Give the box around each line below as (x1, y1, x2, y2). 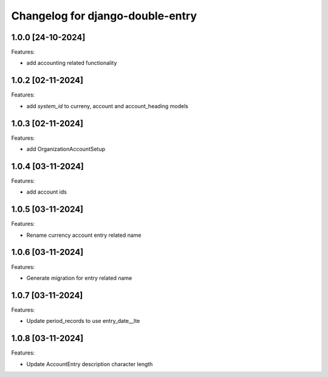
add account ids (26, 188, 67, 195)
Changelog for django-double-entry (11, 9, 197, 22)
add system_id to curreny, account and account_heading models (26, 102, 188, 109)
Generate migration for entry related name (26, 274, 132, 282)
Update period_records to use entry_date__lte (26, 318, 140, 325)
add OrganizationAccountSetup (26, 146, 106, 153)
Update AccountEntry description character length (26, 360, 153, 367)
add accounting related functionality (26, 59, 117, 67)
